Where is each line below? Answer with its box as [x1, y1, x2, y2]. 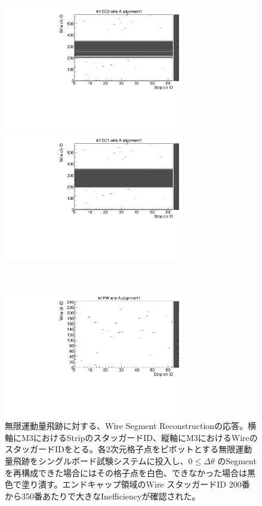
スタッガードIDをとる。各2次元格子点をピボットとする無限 [5, 443, 236, 455]
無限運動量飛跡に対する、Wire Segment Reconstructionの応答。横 [5, 419, 257, 432]
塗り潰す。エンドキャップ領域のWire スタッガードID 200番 [21, 478, 250, 490]
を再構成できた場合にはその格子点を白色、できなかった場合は [5, 466, 247, 479]
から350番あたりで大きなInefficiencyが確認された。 [5, 489, 201, 502]
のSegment [217, 455, 257, 467]
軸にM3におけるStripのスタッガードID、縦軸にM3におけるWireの [5, 431, 258, 443]
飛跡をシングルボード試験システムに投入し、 [13, 455, 189, 467]
